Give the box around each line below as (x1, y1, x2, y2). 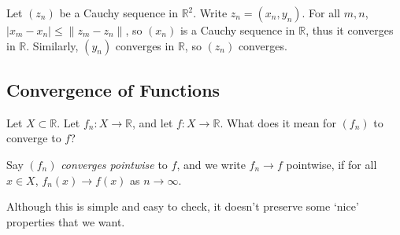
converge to (6, 130, 61, 146)
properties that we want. (6, 213, 125, 229)
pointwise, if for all (286, 156, 377, 172)
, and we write (176, 156, 246, 172)
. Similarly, (26, 37, 79, 53)
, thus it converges (306, 22, 394, 38)
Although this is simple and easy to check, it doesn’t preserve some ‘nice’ (6, 198, 359, 215)
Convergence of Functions (6, 77, 220, 101)
